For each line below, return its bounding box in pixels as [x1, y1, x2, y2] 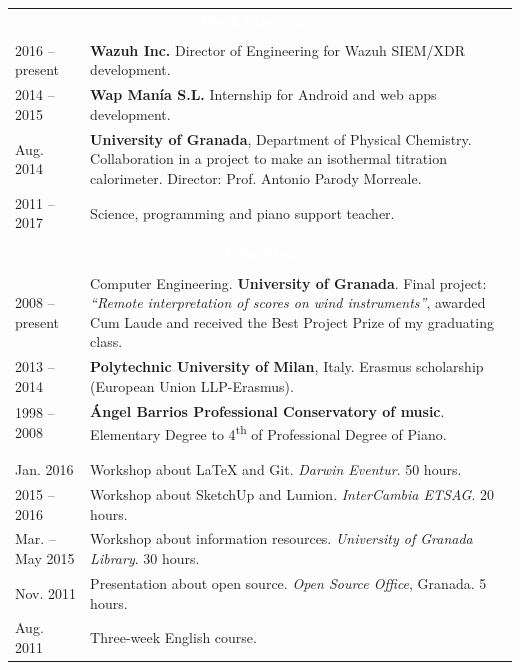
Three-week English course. [90, 627, 257, 648]
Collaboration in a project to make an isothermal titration [90, 148, 447, 169]
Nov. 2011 [15, 582, 77, 603]
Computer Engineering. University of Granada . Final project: [90, 272, 487, 293]
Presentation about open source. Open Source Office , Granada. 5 [90, 572, 487, 593]
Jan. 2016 [15, 459, 74, 480]
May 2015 [15, 548, 75, 569]
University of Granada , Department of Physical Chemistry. [90, 128, 472, 149]
